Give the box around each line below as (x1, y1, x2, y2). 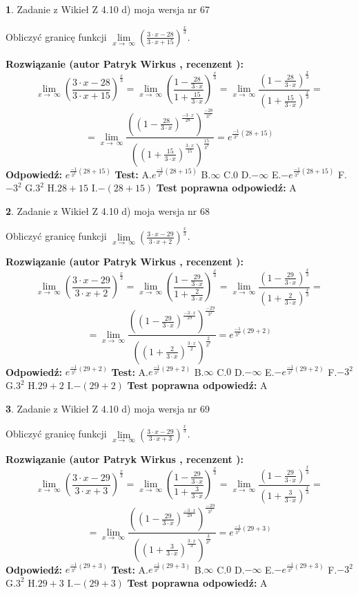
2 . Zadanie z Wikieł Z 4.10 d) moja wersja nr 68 (6, 203, 210, 218)
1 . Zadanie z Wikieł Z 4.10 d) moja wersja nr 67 (6, 2, 210, 16)
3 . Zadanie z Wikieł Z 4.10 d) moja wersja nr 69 (6, 401, 210, 415)
